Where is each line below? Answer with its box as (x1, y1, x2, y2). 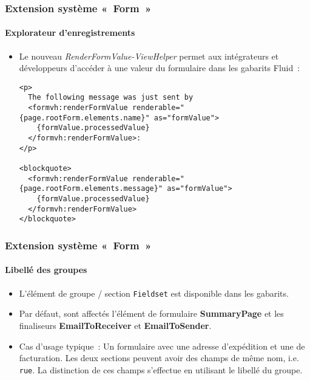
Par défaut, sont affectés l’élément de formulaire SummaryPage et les (19, 307, 284, 320)
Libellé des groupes (5, 263, 87, 276)
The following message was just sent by (28, 93, 194, 102)
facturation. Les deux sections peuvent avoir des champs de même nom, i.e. (19, 351, 299, 364)
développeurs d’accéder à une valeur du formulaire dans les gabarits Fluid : (19, 61, 300, 74)
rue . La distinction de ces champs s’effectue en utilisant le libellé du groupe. (19, 363, 303, 376)
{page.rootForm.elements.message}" (19, 184, 163, 193)
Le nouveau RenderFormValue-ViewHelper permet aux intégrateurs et (19, 49, 279, 62)
